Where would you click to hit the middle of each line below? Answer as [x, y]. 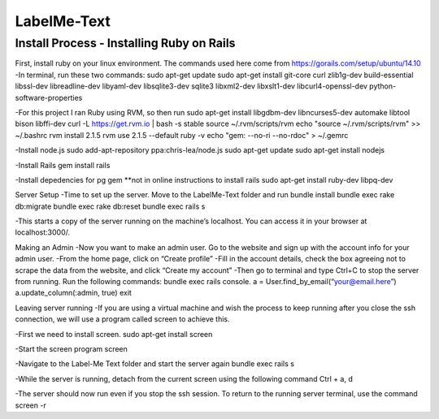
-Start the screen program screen [71, 348]
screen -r [30, 405]
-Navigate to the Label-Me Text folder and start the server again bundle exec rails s [154, 364]
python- [382, 86]
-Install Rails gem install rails [63, 165]
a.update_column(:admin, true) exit [73, 293]
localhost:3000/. [43, 232]
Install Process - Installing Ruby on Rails [125, 43]
